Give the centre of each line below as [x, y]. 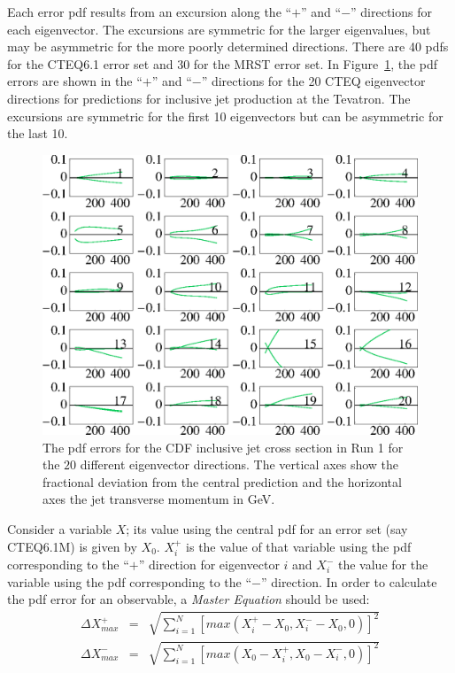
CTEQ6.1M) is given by [72, 546]
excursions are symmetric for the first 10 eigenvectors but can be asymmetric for [225, 116]
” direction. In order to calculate [349, 581]
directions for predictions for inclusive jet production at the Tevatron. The [209, 98]
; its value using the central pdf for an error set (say [267, 529]
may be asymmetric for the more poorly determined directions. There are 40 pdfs [228, 46]
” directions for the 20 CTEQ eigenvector [313, 81]
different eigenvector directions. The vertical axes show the [239, 464]
